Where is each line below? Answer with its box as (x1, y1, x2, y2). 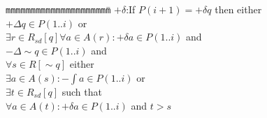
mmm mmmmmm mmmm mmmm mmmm (6, 6, 111, 15)
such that (62, 84, 102, 99)
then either (215, 2, 262, 16)
